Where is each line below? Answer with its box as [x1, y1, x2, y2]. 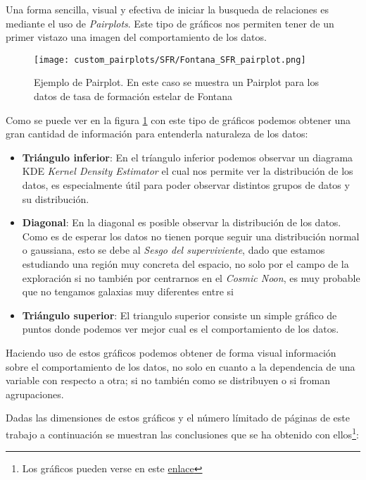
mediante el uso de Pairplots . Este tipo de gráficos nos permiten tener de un [6, 16, 334, 30]
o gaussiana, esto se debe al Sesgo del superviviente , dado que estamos [22, 242, 325, 257]
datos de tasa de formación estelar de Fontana [34, 89, 233, 104]
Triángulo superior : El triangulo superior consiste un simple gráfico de [22, 307, 337, 322]
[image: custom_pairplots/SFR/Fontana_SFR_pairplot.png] [34, 54, 306, 65]
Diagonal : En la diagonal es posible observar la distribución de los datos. [22, 215, 341, 230]
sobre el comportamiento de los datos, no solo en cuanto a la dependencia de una [6, 359, 355, 374]
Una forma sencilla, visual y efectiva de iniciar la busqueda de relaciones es [6, 2, 329, 16]
